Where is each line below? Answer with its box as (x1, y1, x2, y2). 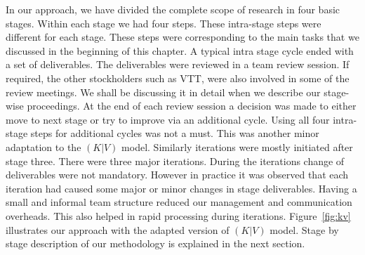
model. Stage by (270, 222, 339, 237)
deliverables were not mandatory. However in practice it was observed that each (6, 167, 349, 182)
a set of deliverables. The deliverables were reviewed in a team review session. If (6, 57, 350, 72)
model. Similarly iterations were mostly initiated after (121, 139, 353, 154)
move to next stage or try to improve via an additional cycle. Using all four (6, 112, 330, 126)
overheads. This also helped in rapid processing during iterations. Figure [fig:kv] (6, 208, 351, 223)
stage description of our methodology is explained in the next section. (6, 236, 305, 251)
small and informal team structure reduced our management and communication (6, 195, 352, 209)
